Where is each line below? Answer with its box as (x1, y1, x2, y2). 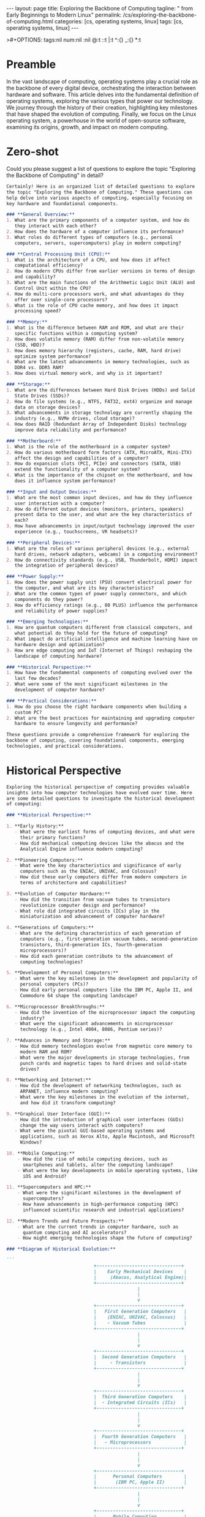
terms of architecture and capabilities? (20, 880, 127, 886)
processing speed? (14, 308, 62, 314)
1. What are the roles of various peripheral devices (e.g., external (6, 545, 190, 552)
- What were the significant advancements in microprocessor (14, 1021, 173, 1027)
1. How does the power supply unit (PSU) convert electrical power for (6, 579, 192, 585)
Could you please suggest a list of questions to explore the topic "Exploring (6, 165, 196, 172)
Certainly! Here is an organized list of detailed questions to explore (6, 183, 195, 189)
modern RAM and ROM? (20, 1048, 72, 1055)
